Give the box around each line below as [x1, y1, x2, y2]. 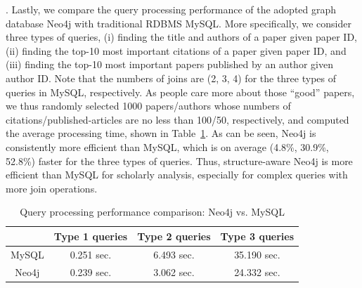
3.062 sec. [153, 264, 195, 279]
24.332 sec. [234, 264, 280, 279]
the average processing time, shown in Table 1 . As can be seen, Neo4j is [6, 126, 316, 140]
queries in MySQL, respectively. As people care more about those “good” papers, [6, 84, 355, 99]
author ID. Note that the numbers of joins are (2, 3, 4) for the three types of [6, 70, 337, 85]
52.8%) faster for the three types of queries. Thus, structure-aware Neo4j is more [6, 153, 353, 168]
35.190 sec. [234, 247, 280, 261]
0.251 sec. [70, 247, 112, 261]
